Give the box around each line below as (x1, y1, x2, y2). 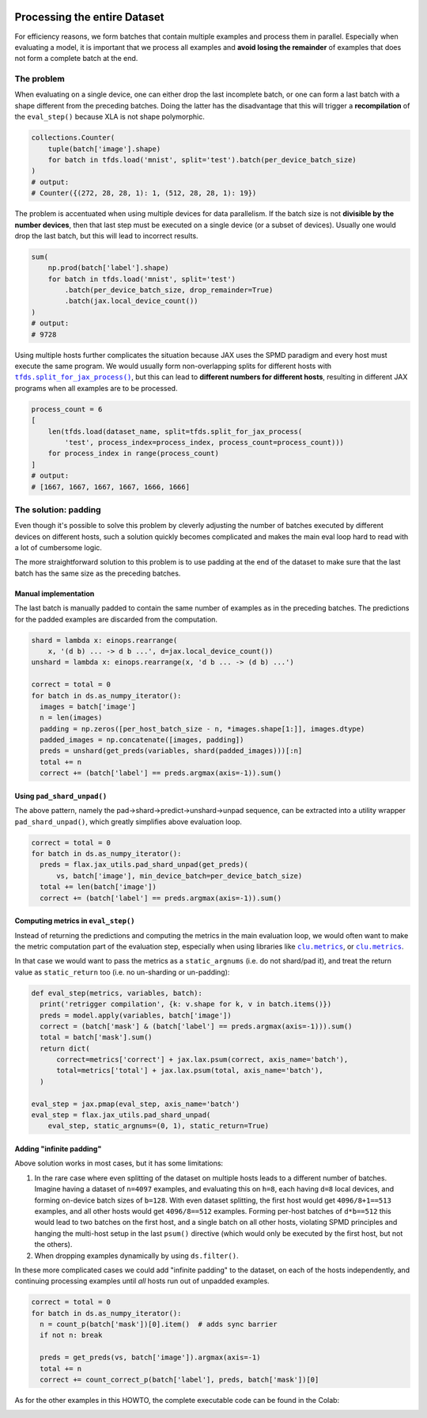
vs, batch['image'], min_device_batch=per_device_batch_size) (56, 871, 303, 880)
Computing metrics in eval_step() (14, 916, 135, 926)
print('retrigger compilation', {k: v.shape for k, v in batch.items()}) (40, 1000, 332, 1009)
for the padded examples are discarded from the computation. (14, 614, 217, 624)
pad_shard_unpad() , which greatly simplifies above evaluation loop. (14, 816, 243, 827)
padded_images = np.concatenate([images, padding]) (40, 736, 244, 744)
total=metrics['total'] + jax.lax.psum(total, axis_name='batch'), (56, 1066, 323, 1075)
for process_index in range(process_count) (47, 449, 219, 458)
